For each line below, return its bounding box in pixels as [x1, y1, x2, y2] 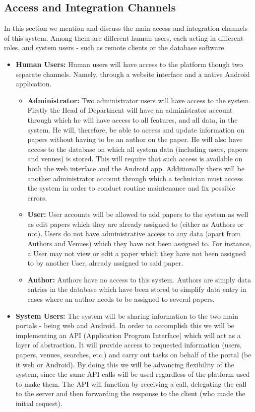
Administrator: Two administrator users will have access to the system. [27, 95, 251, 105]
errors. [27, 192, 47, 203]
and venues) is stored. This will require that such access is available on [27, 153, 243, 164]
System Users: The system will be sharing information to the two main [15, 310, 238, 321]
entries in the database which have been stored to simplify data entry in [27, 284, 247, 294]
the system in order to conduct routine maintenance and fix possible [27, 183, 235, 193]
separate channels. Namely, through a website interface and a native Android [15, 69, 250, 79]
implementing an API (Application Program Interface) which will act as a [15, 330, 241, 340]
